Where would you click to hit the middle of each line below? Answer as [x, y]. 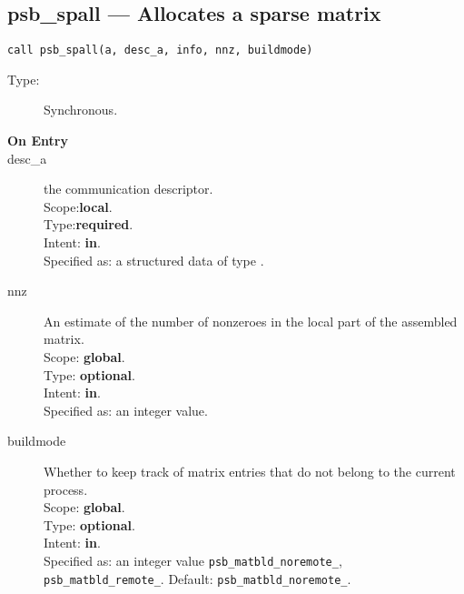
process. [66, 489]
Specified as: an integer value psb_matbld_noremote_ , [193, 560]
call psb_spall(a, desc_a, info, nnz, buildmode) [160, 50]
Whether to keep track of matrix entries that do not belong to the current [250, 471]
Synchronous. [81, 110]
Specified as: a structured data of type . [154, 260]
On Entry [38, 141]
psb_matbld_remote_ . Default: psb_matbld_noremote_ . [197, 578]
